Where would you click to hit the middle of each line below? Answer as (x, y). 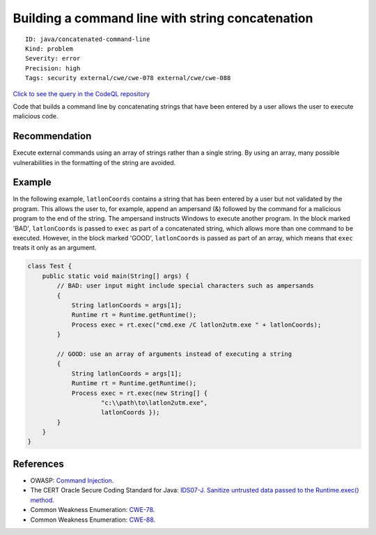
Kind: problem (49, 48)
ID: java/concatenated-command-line (88, 39)
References (38, 464)
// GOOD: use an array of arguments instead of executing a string (174, 354)
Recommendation (52, 136)
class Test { (50, 266)
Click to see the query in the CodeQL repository (81, 93)
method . (42, 500)
